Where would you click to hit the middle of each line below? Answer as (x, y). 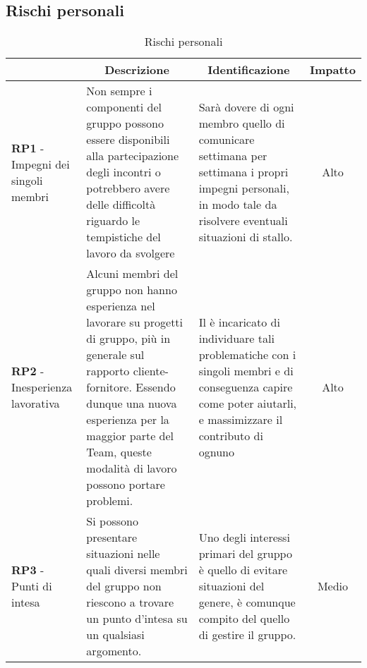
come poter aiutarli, (248, 403)
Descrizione (137, 70)
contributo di (231, 436)
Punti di (32, 586)
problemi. (110, 501)
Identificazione (249, 70)
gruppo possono (125, 123)
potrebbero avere (128, 188)
